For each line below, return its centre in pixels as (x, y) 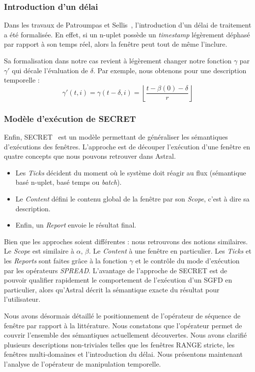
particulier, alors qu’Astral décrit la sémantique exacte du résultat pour (112, 289)
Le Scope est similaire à (39, 251)
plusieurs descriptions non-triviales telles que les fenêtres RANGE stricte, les (119, 344)
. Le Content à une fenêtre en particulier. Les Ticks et (170, 251)
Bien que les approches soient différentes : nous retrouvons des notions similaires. (126, 241)
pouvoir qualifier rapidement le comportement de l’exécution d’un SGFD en (118, 280)
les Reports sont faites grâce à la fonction (66, 260)
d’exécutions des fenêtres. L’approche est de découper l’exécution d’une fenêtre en (127, 146)
